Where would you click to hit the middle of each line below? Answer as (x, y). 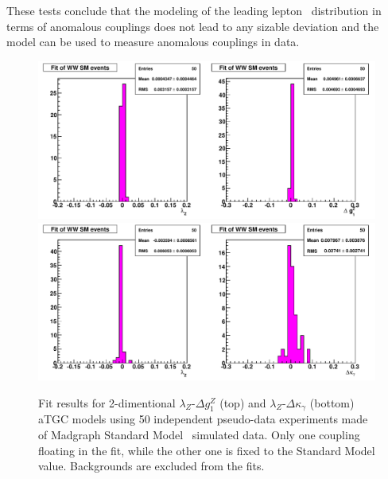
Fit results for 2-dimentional (107, 402)
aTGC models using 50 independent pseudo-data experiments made (203, 419)
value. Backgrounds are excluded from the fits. (151, 466)
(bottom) (332, 402)
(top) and (243, 402)
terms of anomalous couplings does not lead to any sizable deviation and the (193, 26)
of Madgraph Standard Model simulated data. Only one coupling (199, 435)
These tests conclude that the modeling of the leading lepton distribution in (194, 10)
